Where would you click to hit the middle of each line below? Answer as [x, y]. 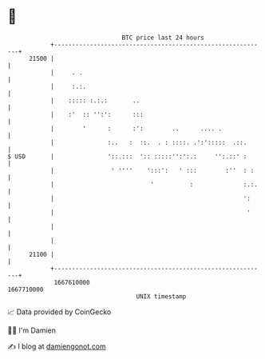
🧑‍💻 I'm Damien [32, 330]
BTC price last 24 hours [163, 38]
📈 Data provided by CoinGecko [59, 312]
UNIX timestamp [161, 296]
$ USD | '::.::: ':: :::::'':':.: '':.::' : [127, 156]
